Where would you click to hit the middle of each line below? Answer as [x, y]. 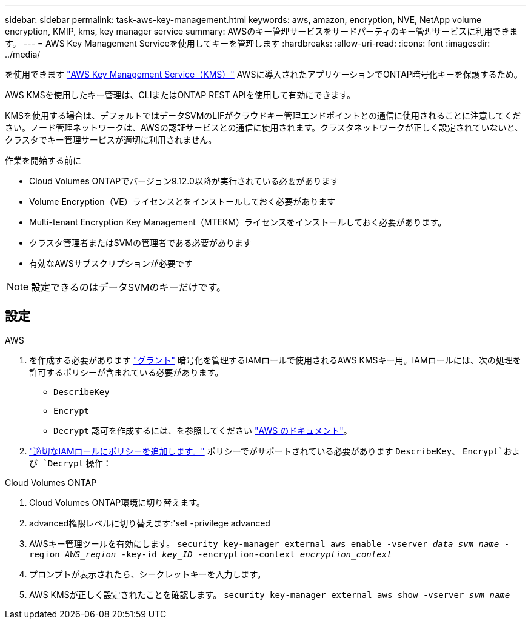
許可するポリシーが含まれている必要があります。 [126, 372]
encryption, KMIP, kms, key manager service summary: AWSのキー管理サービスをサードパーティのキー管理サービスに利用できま [262, 31]
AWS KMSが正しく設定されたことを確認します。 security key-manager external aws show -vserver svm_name [270, 594]
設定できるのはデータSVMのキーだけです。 [129, 287]
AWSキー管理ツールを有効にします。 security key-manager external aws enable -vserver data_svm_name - [269, 543]
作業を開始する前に [43, 160]
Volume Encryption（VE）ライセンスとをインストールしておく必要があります [182, 201]
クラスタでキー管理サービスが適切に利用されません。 [111, 140]
